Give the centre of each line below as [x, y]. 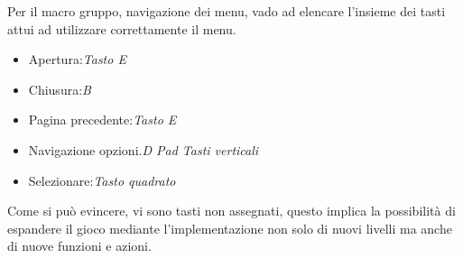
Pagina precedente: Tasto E [102, 120]
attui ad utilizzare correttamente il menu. [122, 28]
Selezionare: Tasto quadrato [102, 180]
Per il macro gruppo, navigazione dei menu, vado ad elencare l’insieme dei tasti [227, 11]
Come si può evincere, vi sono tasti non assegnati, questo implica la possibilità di [231, 211]
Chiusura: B [60, 89]
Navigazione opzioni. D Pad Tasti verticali [144, 149]
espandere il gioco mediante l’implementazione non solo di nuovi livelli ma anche [230, 228]
